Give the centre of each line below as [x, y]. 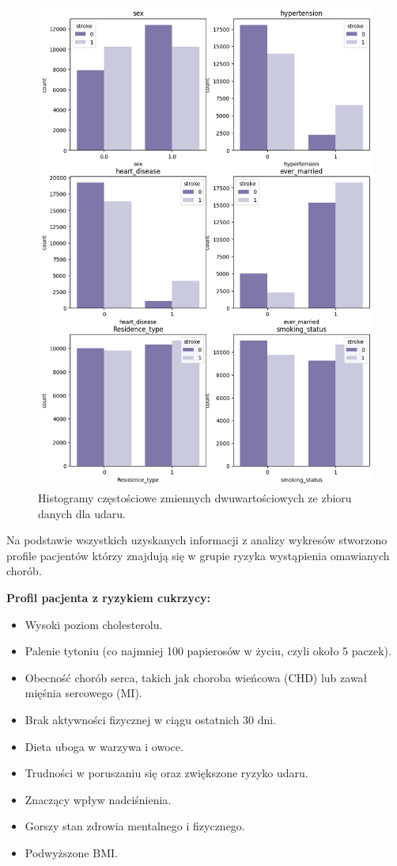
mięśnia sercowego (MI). [83, 693]
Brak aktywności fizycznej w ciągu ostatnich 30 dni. [151, 719]
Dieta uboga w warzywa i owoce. [104, 746]
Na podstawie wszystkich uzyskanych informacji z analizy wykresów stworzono [197, 540]
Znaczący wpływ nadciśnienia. [98, 799]
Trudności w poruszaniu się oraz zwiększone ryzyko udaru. [166, 773]
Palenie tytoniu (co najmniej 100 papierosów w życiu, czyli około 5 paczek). [208, 651]
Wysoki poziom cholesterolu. [94, 624]
